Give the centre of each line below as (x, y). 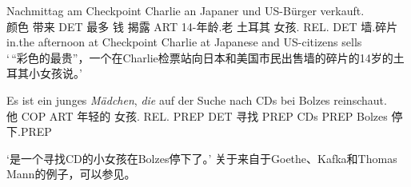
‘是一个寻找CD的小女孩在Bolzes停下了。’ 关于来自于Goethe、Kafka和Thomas (202, 158)
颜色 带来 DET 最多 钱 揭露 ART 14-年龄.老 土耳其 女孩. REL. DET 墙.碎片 (202, 26)
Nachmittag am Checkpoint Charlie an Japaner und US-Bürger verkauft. (186, 10)
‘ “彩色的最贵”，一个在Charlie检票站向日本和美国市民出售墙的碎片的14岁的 (200, 57)
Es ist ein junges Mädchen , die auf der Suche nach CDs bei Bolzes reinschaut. (197, 99)
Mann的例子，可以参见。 (71, 174)
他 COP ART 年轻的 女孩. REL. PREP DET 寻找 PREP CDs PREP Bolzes (197, 115)
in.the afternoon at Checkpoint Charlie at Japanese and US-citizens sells (184, 42)
